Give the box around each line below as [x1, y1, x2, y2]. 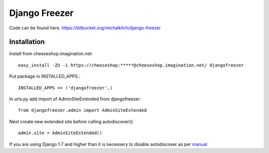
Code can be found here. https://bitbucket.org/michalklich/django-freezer [9, 25, 161, 31]
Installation [9, 38, 45, 46]
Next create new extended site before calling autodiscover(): [9, 118, 134, 124]
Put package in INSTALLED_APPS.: [9, 74, 81, 79]
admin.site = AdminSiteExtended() [18, 130, 102, 136]
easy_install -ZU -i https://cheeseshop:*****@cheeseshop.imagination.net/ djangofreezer [18, 62, 244, 68]
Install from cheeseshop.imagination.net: [9, 51, 93, 57]
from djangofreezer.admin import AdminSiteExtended [18, 107, 147, 113]
